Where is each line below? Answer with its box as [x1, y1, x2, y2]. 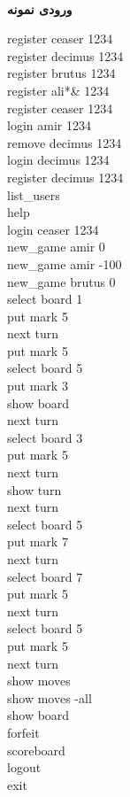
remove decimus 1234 [7, 133, 122, 151]
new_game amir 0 [7, 237, 105, 256]
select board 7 [7, 567, 83, 585]
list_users [7, 185, 60, 204]
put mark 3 [7, 376, 68, 395]
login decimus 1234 [7, 151, 110, 169]
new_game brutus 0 [7, 272, 116, 290]
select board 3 [7, 428, 83, 446]
